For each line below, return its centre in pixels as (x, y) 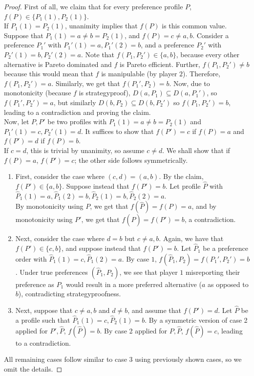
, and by (204, 206)
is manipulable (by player (139, 74)
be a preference (225, 248)
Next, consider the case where (60, 238)
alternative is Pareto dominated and (58, 64)
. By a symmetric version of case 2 (196, 320)
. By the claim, (181, 176)
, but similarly (75, 102)
